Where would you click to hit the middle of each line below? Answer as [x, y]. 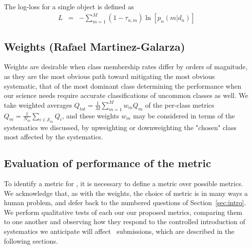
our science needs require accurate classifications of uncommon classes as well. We [126, 95]
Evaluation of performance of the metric [107, 163]
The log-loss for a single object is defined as [69, 6]
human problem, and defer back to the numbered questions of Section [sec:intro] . [125, 202]
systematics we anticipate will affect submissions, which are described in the [119, 231]
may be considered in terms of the [184, 115]
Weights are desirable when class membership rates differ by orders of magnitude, [126, 67]
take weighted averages [38, 105]
